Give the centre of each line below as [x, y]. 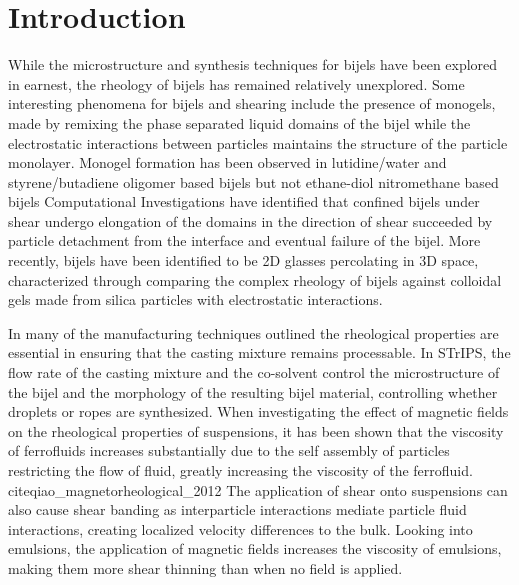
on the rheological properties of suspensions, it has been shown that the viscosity [256, 430]
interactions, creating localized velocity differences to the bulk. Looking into [240, 528]
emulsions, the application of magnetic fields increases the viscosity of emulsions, [255, 548]
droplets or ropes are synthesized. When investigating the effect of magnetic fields [258, 411]
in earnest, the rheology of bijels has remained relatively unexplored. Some [236, 83]
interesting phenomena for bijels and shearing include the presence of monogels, [252, 103]
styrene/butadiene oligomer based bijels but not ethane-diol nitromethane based [253, 181]
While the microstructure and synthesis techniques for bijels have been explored [253, 64]
